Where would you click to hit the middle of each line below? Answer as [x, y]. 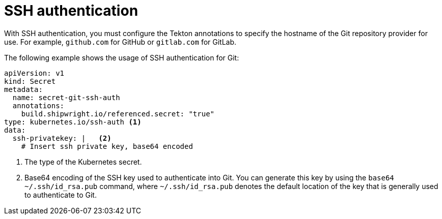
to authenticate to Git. [61, 195]
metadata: [23, 89]
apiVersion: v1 [34, 73]
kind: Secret [30, 81]
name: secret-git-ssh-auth [66, 97]
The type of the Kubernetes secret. [83, 162]
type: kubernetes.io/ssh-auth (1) [73, 122]
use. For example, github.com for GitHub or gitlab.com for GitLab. [120, 42]
